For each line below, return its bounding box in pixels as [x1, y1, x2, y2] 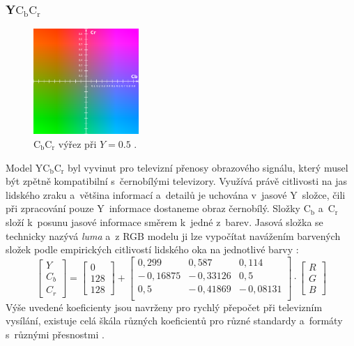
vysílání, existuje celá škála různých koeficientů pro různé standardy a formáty [6, 313, 343, 328]
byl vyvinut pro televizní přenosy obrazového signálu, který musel [68, 160, 348, 174]
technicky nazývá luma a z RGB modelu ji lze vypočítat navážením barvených [6, 228, 341, 243]
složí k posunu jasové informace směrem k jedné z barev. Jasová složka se [6, 214, 323, 229]
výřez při [58, 136, 97, 151]
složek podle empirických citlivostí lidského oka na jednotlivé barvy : [6, 242, 299, 257]
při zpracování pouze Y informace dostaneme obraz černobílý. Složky [6, 201, 301, 216]
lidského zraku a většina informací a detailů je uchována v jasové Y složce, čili [6, 187, 346, 202]
